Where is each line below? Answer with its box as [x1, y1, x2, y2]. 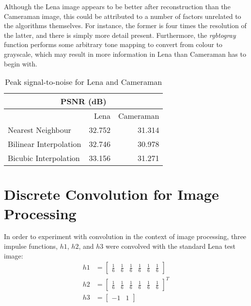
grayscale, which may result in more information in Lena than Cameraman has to [4, 48, 246, 59]
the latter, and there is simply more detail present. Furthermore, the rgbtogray [4, 30, 236, 40]
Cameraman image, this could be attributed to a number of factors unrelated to [4, 11, 241, 21]
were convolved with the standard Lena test [105, 241, 235, 251]
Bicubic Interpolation [8, 152, 80, 164]
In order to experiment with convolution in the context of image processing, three [4, 231, 247, 242]
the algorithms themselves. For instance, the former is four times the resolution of [4, 20, 247, 31]
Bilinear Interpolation [8, 138, 81, 150]
